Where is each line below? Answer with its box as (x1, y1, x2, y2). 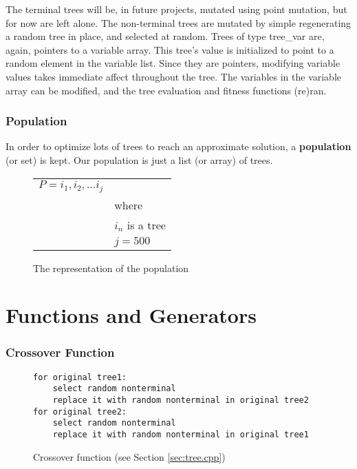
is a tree (127, 216, 166, 233)
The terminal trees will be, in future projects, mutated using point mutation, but (6, 2, 347, 16)
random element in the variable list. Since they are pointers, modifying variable (6, 56, 340, 70)
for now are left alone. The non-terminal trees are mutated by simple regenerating (6, 15, 351, 30)
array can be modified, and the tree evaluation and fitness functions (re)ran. (6, 83, 327, 97)
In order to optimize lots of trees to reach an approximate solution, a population (6, 139, 351, 154)
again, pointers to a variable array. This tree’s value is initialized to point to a (6, 42, 334, 56)
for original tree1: (33, 372, 127, 382)
